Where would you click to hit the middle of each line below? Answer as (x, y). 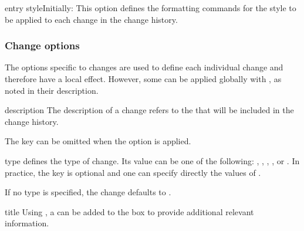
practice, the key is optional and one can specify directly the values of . (133, 172)
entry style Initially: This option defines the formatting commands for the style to (151, 8)
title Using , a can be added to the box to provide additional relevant (129, 211)
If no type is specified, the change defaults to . (88, 192)
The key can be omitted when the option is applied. (98, 141)
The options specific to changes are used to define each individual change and (144, 67)
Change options (42, 45)
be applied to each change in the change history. (91, 19)
